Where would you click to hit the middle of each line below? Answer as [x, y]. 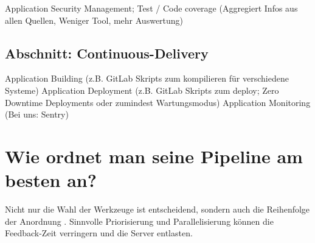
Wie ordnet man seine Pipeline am [154, 156]
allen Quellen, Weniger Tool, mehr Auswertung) [94, 20]
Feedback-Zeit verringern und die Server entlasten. [99, 233]
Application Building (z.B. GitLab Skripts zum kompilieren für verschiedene [147, 78]
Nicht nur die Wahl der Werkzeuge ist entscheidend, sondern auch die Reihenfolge [157, 209]
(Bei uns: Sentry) [37, 114]
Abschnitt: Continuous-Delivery [107, 53]
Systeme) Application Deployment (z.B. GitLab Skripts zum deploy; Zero [142, 90]
